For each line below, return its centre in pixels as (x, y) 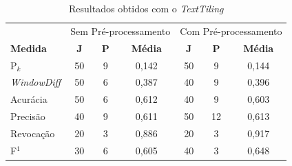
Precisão (28, 116)
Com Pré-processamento (231, 31)
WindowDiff (36, 82)
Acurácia (29, 99)
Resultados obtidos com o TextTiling (146, 8)
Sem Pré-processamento (121, 31)
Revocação (33, 133)
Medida (29, 48)
